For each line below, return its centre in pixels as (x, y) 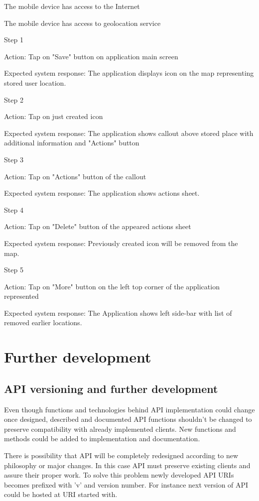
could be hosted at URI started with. (61, 494)
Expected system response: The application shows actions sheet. (102, 193)
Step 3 (14, 159)
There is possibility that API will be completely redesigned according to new (121, 455)
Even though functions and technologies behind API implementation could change (129, 409)
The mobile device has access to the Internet (72, 6)
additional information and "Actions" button (72, 143)
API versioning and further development (111, 388)
